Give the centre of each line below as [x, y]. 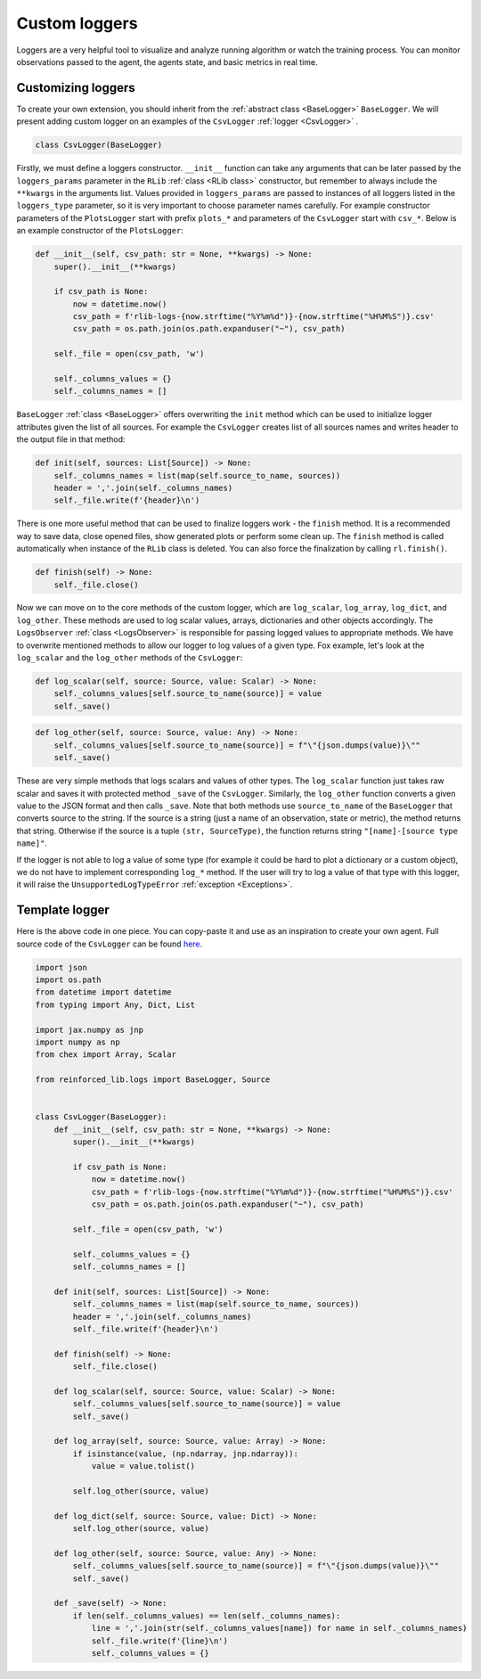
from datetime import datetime [104, 992]
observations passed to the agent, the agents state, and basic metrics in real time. [167, 61]
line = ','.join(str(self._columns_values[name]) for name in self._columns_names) [279, 1628]
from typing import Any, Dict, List [115, 1004]
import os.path [68, 979]
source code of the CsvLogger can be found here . [110, 944]
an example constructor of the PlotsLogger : [100, 231]
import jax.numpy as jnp [90, 1030]
